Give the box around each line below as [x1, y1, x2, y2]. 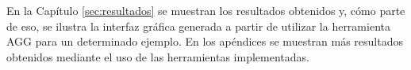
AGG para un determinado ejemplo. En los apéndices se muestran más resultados [6, 33, 404, 50]
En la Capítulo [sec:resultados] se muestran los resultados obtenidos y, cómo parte [6, 2, 405, 18]
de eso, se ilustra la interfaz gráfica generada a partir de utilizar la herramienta [6, 17, 390, 34]
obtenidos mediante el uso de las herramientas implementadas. [6, 48, 309, 64]
